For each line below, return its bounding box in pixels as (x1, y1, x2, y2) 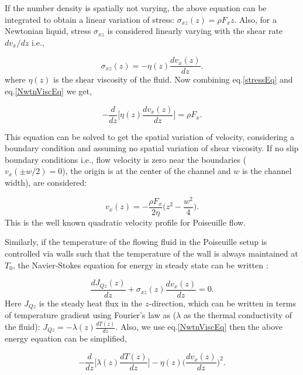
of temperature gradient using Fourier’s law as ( (5, 309, 177, 321)
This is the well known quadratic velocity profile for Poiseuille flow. (5, 216, 246, 228)
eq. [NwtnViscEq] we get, (5, 85, 92, 97)
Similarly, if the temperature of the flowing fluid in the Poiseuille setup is (5, 236, 267, 248)
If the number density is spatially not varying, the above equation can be (5, 2, 267, 13)
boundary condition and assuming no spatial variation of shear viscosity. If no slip (5, 142, 299, 154)
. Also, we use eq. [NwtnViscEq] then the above (115, 321, 283, 333)
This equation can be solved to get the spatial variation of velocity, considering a (5, 130, 295, 142)
